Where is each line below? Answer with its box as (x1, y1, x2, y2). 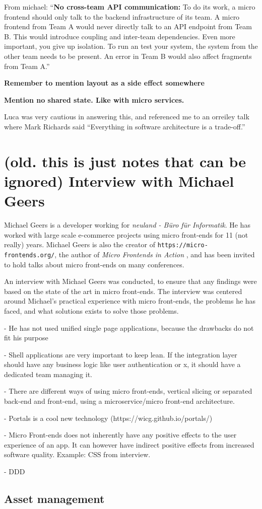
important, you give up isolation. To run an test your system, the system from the (4, 41, 258, 51)
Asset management (4, 491, 105, 506)
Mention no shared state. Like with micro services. (4, 94, 184, 105)
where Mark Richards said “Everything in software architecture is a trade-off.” (4, 121, 245, 131)
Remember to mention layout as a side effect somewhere (4, 78, 205, 88)
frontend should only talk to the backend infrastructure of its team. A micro (4, 11, 240, 22)
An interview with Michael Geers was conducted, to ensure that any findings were (4, 276, 257, 286)
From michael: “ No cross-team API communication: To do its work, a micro (4, 2, 255, 12)
